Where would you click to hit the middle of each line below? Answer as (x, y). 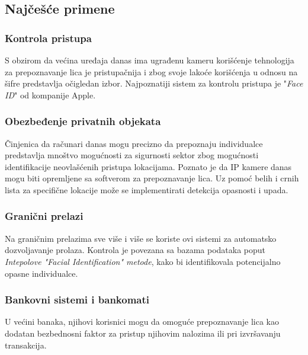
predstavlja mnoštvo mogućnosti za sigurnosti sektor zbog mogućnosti (132, 155)
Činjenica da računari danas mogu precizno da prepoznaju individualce (134, 143)
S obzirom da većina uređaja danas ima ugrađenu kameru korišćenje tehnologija (150, 60)
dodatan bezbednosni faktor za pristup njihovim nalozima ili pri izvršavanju (143, 333)
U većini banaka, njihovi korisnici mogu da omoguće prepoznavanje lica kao (142, 322)
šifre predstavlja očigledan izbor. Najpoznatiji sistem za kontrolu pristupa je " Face (154, 83)
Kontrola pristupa (48, 38)
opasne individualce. (41, 273)
